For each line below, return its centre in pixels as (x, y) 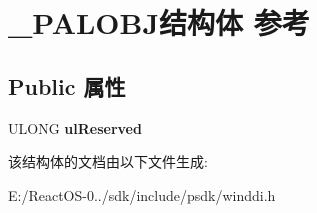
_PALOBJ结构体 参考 (159, 22)
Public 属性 (67, 85)
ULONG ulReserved (75, 127)
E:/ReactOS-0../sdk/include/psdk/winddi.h (142, 194)
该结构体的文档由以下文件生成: (108, 161)
